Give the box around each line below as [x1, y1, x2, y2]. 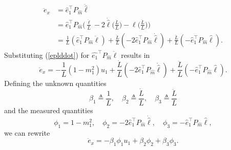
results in [121, 49, 150, 60]
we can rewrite [4, 127, 50, 138]
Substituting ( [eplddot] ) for [4, 49, 90, 60]
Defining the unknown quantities [4, 77, 107, 88]
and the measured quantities [4, 104, 93, 115]
